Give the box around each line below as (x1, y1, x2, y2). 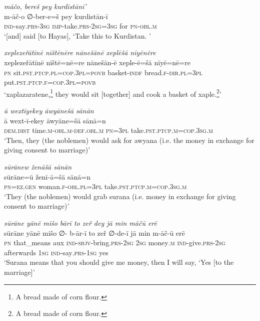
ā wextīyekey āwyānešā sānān (4, 105, 94, 115)
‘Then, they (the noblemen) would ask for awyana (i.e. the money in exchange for (4, 134, 254, 145)
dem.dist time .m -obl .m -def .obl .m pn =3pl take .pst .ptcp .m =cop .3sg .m (4, 125, 213, 135)
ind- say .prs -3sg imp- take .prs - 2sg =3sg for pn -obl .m (4, 21, 157, 31)
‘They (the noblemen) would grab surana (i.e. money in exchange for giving (4, 191, 236, 201)
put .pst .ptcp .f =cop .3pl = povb (4, 77, 96, 87)
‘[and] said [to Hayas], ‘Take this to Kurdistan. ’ (4, 30, 151, 41)
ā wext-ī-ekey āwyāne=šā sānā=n (4, 115, 106, 125)
